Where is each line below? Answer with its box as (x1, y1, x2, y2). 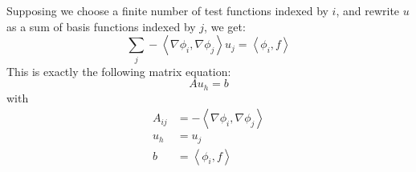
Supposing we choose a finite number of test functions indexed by (6, 2, 328, 18)
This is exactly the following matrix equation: (6, 62, 231, 79)
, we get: (204, 18, 246, 34)
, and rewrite (336, 2, 400, 18)
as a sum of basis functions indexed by (6, 18, 196, 34)
